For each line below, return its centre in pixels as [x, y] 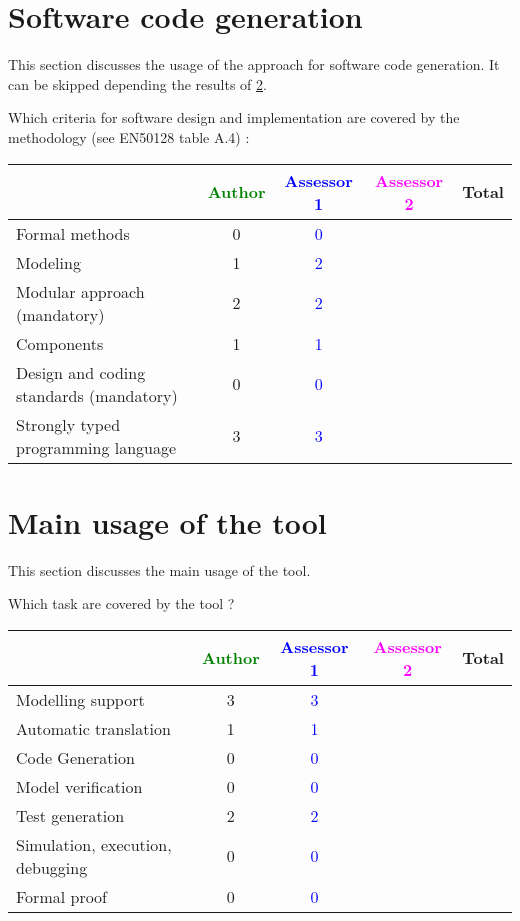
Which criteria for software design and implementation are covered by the [234, 117]
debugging [52, 867]
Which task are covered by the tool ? [121, 603]
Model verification [79, 786]
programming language [96, 447]
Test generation [70, 815]
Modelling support [80, 699]
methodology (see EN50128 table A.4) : [129, 136]
